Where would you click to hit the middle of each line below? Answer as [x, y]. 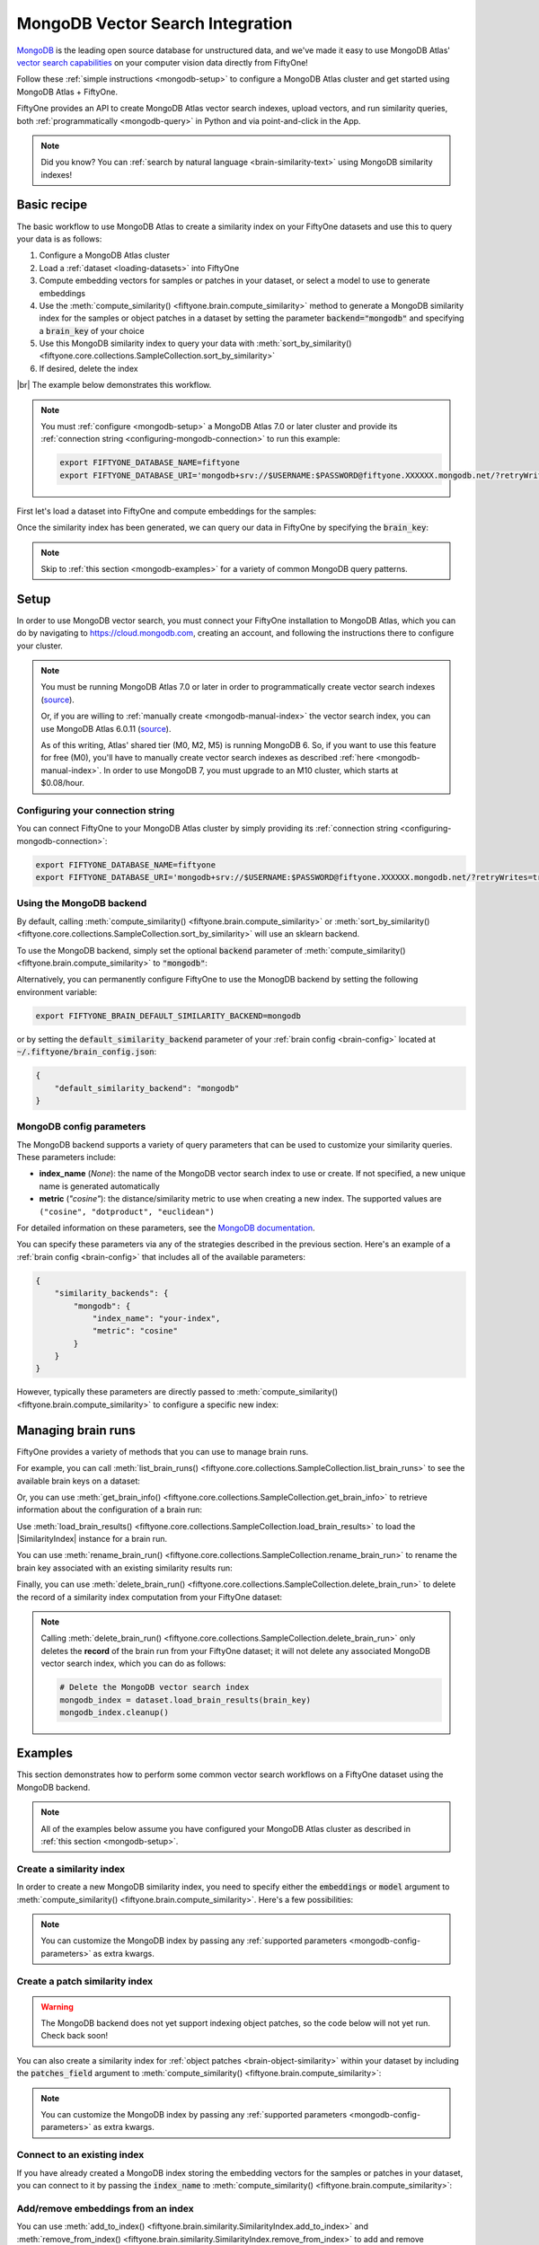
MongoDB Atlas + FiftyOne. [67, 92]
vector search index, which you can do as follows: [133, 1664]
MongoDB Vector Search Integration [155, 23]
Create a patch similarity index [85, 1981]
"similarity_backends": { [111, 1294]
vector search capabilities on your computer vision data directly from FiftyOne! [163, 62]
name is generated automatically [100, 1186]
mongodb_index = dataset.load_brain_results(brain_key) [186, 1700]
